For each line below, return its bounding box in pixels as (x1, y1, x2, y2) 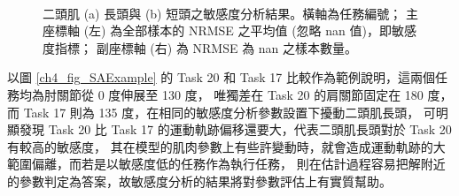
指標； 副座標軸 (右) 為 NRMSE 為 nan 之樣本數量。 (54, 38, 358, 57)
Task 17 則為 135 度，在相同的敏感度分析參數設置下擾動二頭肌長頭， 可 (23, 102, 436, 121)
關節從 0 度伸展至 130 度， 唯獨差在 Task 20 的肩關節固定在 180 (56, 85, 424, 103)
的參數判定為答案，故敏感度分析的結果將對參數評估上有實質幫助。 (7, 171, 392, 190)
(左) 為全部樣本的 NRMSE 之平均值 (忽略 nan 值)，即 (83, 21, 392, 40)
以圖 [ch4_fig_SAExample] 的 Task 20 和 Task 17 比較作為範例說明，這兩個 (7, 68, 435, 87)
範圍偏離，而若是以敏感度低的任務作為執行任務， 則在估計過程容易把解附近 (7, 155, 446, 173)
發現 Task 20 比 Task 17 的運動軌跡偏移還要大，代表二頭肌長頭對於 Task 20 (19, 120, 452, 139)
